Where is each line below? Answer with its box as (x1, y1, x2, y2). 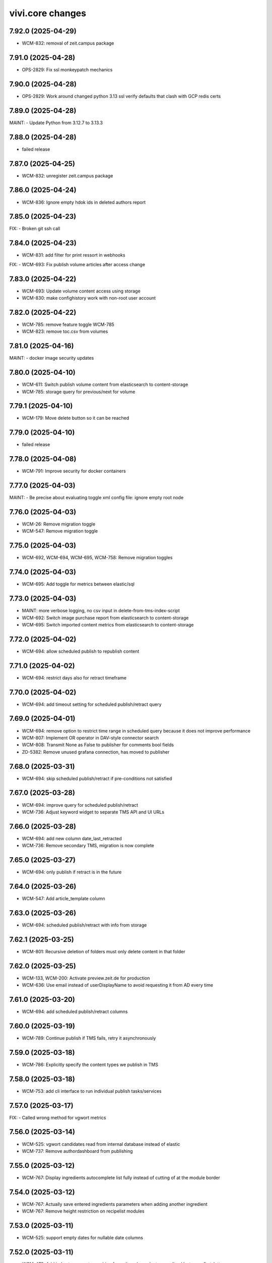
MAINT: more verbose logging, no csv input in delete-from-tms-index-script (22, 608, 180, 614)
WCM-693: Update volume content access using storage (22, 288, 141, 294)
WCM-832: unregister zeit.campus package (22, 172, 113, 179)
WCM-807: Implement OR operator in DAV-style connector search (22, 735, 159, 741)
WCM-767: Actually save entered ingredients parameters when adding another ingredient (22, 1201, 208, 1207)
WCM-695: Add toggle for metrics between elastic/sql (22, 581, 134, 587)
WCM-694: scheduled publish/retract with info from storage (22, 922, 147, 928)
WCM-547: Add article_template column (22, 896, 105, 902)
